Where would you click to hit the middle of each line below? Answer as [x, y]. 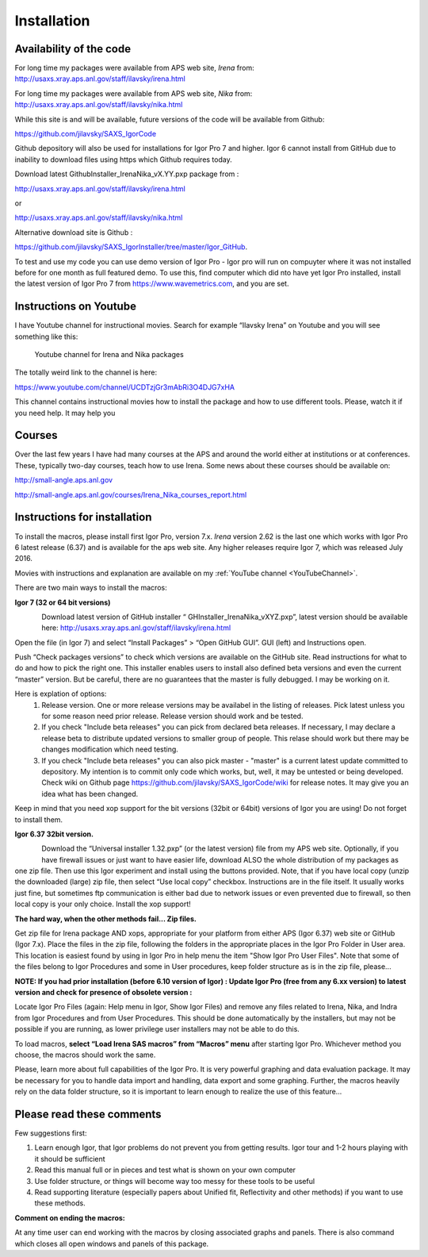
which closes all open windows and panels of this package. [112, 1244]
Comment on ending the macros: [70, 1217]
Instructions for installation [83, 517]
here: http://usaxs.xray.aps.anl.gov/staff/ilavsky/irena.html [136, 628]
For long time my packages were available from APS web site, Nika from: [134, 93]
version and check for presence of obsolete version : [103, 992]
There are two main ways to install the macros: [91, 588]
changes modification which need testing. [110, 749]
